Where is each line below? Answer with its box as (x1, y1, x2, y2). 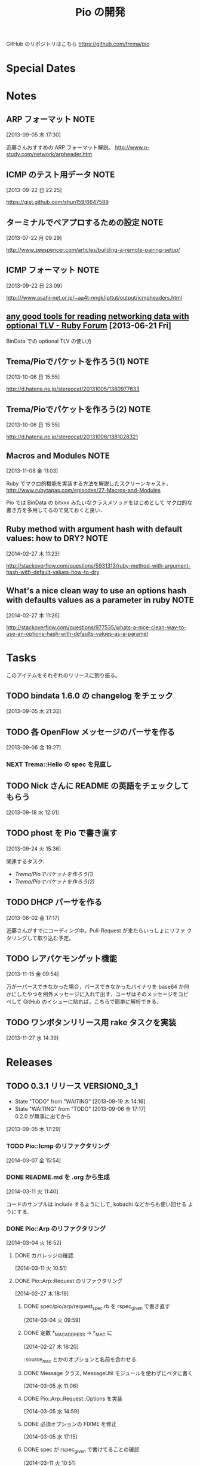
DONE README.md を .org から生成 (6, 1173, 110, 1181)
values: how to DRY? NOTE (6, 534, 109, 544)
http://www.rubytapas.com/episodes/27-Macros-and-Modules (6, 487, 161, 494)
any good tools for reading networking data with (6, 312, 189, 322)
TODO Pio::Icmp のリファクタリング (6, 1142, 110, 1150)
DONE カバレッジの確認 (14, 1252, 73, 1259)
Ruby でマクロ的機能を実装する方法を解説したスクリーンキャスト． (6, 480, 172, 487)
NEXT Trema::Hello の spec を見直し (6, 760, 112, 769)
